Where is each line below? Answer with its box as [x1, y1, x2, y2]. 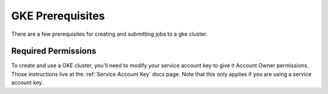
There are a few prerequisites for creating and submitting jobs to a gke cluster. [11, 30, 208, 38]
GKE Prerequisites [11, 9, 106, 22]
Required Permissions [11, 46, 97, 56]
